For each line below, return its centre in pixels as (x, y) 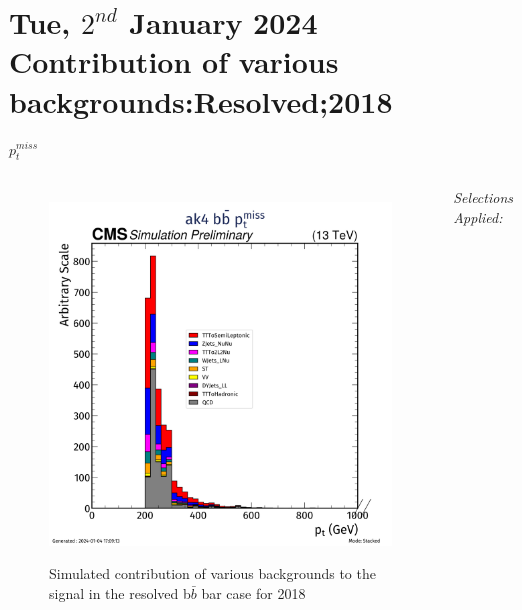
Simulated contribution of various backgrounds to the (212, 573)
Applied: (478, 216)
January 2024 (223, 22)
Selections (483, 197)
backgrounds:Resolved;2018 (201, 100)
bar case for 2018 (253, 592)
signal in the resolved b (120, 592)
